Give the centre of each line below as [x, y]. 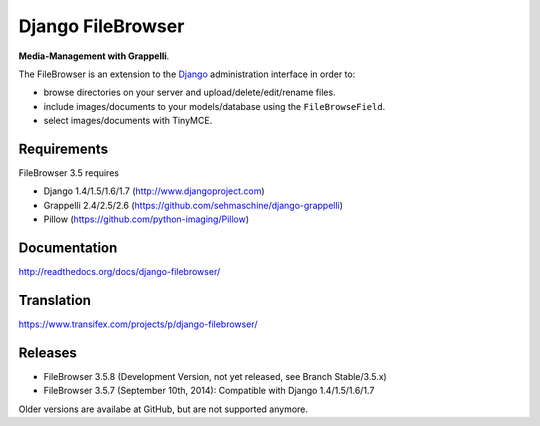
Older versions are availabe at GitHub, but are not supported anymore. [163, 409]
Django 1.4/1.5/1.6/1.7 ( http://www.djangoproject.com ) [154, 191]
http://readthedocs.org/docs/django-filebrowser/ [119, 272]
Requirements [63, 148]
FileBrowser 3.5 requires [69, 173]
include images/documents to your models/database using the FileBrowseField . [214, 106]
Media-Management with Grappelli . [94, 56]
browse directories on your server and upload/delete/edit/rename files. [189, 92]
